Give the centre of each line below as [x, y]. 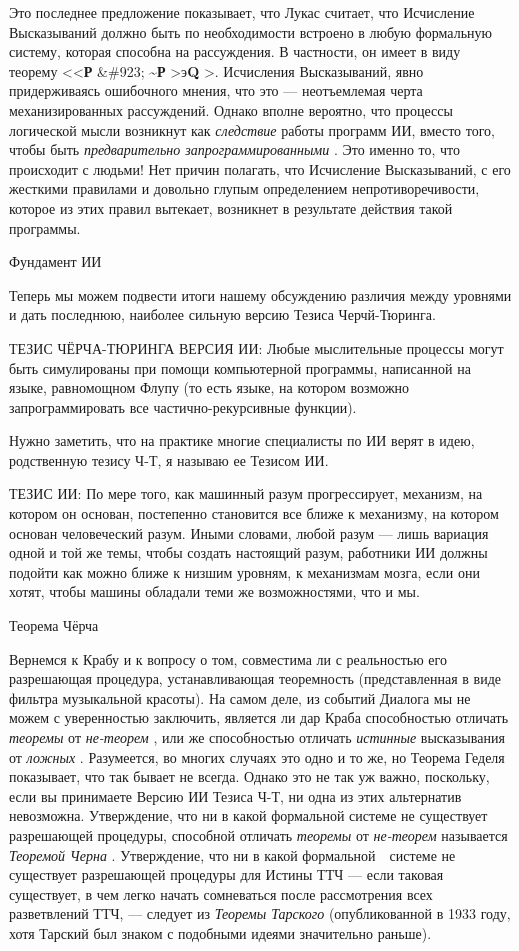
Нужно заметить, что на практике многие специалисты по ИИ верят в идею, [242, 440]
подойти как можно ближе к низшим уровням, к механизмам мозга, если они [244, 571]
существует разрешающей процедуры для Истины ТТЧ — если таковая [226, 874]
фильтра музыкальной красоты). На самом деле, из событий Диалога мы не [240, 697]
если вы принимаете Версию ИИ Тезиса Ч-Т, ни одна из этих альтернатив [235, 795]
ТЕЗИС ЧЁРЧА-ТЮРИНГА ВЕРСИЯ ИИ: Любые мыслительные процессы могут [256, 347]
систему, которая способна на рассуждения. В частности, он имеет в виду [235, 51]
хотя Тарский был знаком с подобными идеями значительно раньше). [220, 932]
